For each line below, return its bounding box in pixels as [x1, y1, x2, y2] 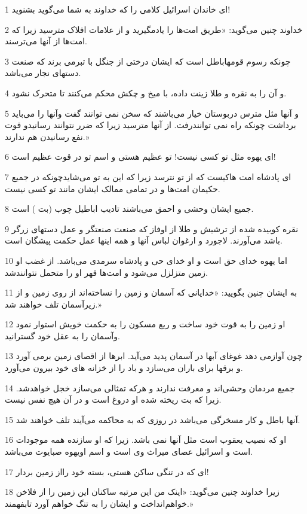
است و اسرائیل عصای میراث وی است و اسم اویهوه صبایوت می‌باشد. [5, 445, 253, 458]
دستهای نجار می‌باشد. [5, 66, 81, 79]
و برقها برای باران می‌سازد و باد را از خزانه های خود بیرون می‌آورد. [5, 361, 243, 374]
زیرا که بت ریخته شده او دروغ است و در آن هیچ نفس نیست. [5, 393, 222, 406]
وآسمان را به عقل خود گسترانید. [5, 329, 120, 342]
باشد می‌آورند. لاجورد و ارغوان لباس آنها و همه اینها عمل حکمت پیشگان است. [5, 234, 283, 247]
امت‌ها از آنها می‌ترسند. [5, 35, 87, 47]
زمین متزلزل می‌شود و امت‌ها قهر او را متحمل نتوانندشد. [5, 266, 208, 278]
